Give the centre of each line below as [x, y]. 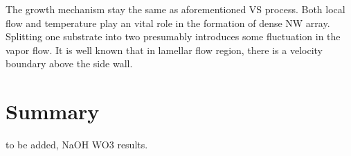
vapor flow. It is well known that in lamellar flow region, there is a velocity [164, 50]
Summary [53, 111]
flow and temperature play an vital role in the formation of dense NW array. [168, 23]
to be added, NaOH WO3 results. [77, 145]
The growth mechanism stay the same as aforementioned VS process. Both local [175, 9]
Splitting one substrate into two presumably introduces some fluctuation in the [173, 36]
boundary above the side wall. [69, 63]
